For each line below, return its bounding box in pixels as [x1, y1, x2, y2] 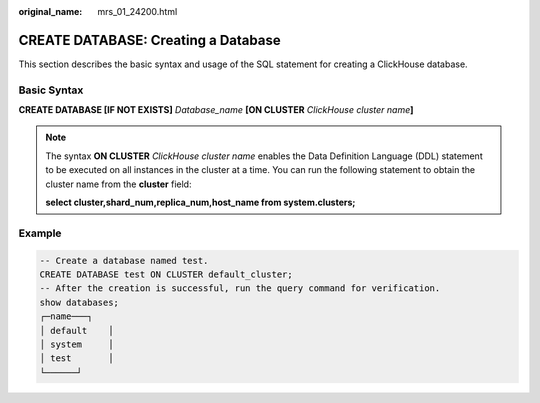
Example [18, 226, 62, 240]
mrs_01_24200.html [97, 6, 178, 17]
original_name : [18, 6, 83, 17]
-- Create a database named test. [39, 255, 209, 266]
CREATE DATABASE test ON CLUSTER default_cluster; [39, 268, 294, 280]
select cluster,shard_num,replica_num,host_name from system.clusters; [45, 196, 356, 208]
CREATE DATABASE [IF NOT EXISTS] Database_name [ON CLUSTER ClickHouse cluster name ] [18, 104, 414, 116]
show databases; [39, 296, 120, 308]
